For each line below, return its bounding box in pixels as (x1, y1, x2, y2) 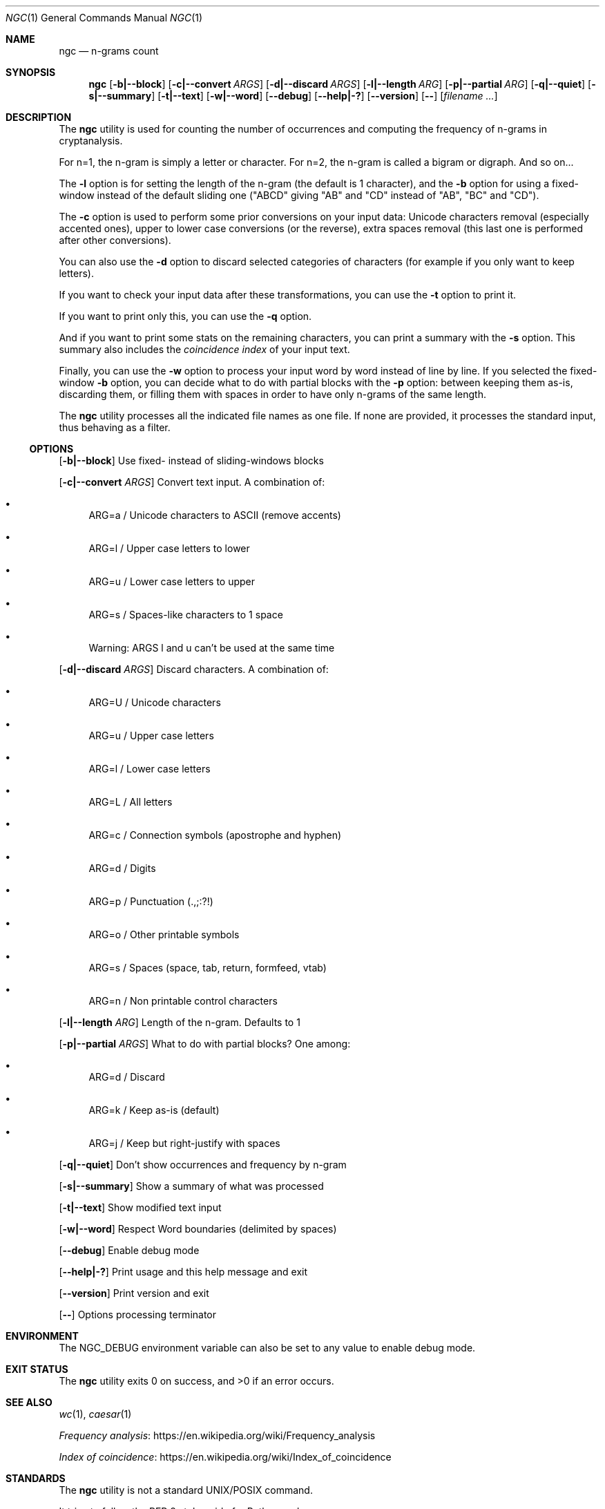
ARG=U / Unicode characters (88, 696, 221, 708)
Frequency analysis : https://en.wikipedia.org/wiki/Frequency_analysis (59, 1430, 376, 1441)
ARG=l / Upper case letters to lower (88, 542, 250, 554)
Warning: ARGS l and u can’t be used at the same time (88, 642, 335, 654)
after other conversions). (59, 234, 171, 246)
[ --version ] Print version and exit (59, 1287, 209, 1299)
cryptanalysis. (59, 135, 123, 146)
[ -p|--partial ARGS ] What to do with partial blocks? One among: (59, 1038, 351, 1050)
